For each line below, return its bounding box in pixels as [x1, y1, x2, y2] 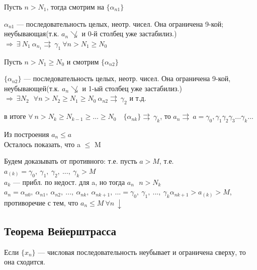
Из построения [4, 128, 49, 139]
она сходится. [4, 256, 45, 267]
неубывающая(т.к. [4, 28, 59, 39]
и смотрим [66, 56, 99, 66]
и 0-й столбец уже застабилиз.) [81, 28, 177, 39]
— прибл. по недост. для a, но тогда [13, 176, 125, 187]
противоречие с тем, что [4, 197, 78, 208]
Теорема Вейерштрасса [4, 223, 117, 239]
